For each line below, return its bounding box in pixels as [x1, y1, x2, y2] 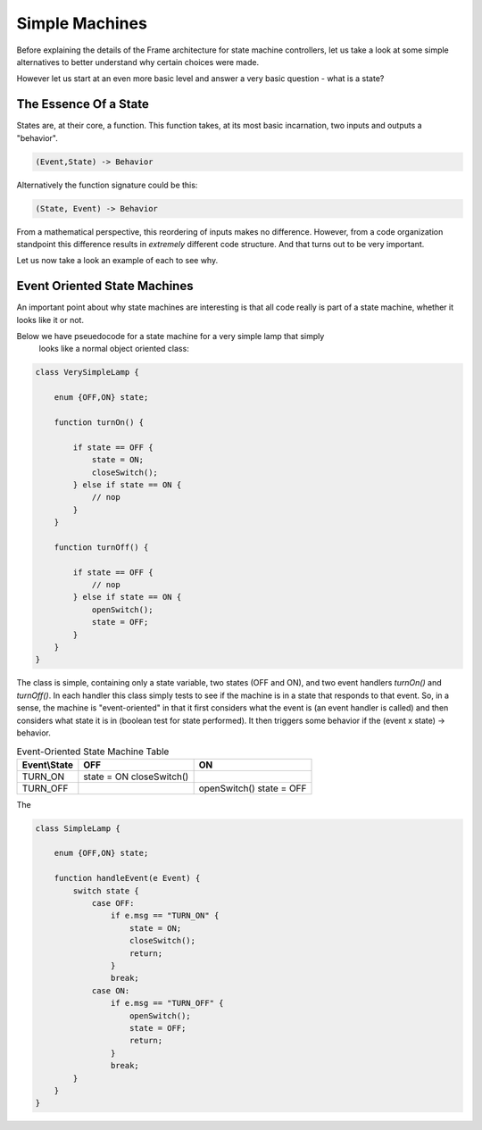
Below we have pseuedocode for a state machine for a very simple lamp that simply [16, 331, 325, 342]
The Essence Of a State [16, 96, 149, 112]
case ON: [91, 985, 130, 995]
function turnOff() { [54, 542, 149, 553]
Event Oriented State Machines [16, 278, 194, 294]
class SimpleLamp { [35, 823, 120, 834]
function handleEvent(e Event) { [54, 873, 201, 884]
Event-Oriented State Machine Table [16, 745, 170, 758]
